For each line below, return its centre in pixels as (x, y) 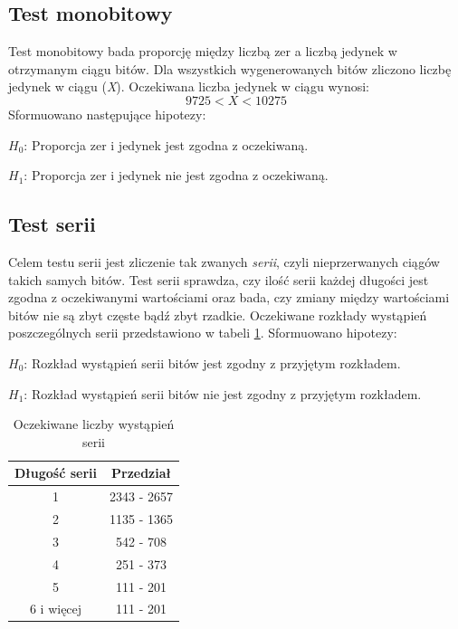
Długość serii (56, 473)
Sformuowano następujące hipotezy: (107, 114)
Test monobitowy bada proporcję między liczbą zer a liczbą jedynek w (203, 51)
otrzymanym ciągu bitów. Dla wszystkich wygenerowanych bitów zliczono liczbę (230, 68)
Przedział (141, 473)
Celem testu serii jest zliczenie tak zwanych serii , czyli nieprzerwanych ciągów (224, 261)
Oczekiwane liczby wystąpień (94, 424)
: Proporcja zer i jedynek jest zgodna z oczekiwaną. (166, 144)
